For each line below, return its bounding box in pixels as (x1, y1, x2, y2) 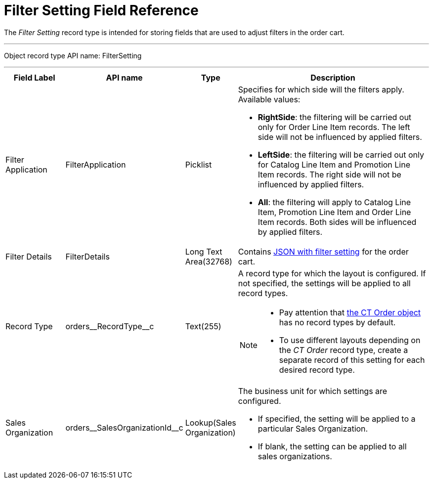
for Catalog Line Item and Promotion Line (258, 159, 411, 170)
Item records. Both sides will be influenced (258, 217, 417, 227)
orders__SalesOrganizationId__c (65, 422, 183, 433)
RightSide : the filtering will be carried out (258, 112, 412, 122)
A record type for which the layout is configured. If (238, 268, 426, 278)
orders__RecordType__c (65, 321, 154, 331)
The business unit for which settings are (238, 386, 388, 396)
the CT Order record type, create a (279, 345, 408, 355)
